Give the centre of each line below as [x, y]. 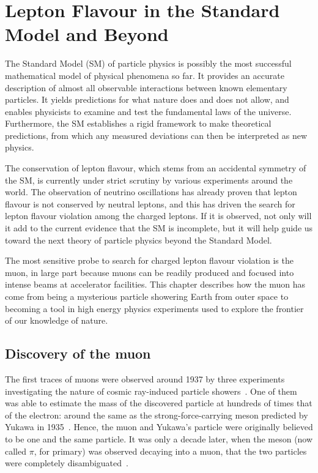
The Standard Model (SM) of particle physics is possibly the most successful [148, 63]
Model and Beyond [87, 34]
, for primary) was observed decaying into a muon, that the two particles [170, 451]
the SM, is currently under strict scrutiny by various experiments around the [149, 180]
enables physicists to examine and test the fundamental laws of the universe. [148, 111]
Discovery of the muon [78, 353]
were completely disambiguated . [67, 463]
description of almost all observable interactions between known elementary [146, 87]
